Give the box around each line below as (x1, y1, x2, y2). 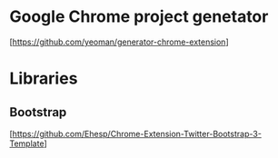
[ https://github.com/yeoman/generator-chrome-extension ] (9, 36, 229, 47)
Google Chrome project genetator (9, 6, 269, 27)
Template (9, 138, 45, 149)
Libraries (9, 68, 78, 89)
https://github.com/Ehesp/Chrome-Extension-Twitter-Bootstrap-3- (12, 128, 262, 139)
